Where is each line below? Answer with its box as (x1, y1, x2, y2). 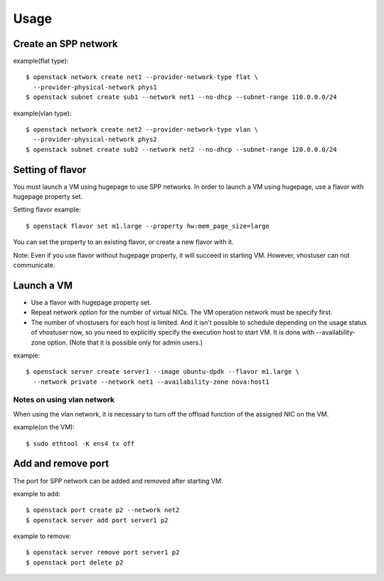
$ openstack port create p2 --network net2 (26, 506, 180, 514)
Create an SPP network (13, 38, 118, 50)
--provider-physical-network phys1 (33, 83, 158, 91)
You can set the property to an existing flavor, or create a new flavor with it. (13, 238, 234, 246)
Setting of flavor (13, 164, 87, 176)
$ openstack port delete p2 (26, 558, 124, 566)
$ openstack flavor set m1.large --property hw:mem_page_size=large (26, 221, 270, 230)
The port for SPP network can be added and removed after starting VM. (13, 476, 223, 485)
